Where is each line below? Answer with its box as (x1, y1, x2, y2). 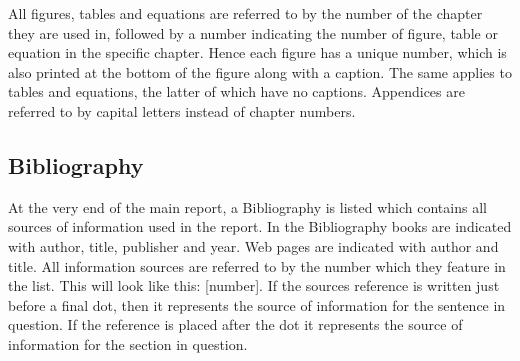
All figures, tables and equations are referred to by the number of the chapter (8, 3, 483, 23)
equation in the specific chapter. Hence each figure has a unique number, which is (8, 42, 507, 63)
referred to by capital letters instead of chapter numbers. (8, 100, 356, 121)
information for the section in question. (8, 333, 248, 354)
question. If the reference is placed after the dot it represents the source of (8, 314, 463, 335)
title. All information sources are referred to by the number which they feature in (8, 255, 506, 276)
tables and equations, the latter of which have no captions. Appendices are (8, 81, 465, 102)
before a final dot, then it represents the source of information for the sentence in (8, 294, 506, 315)
